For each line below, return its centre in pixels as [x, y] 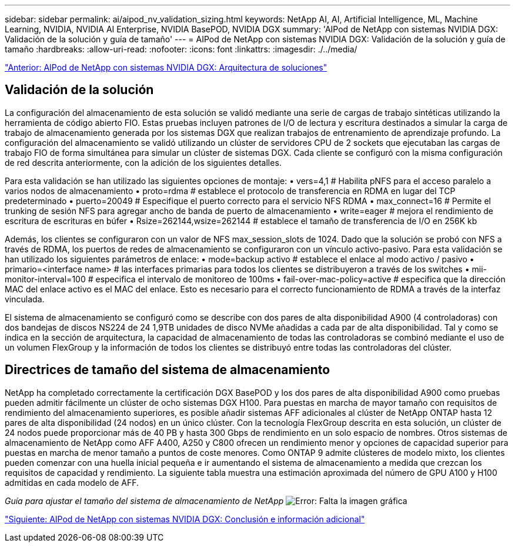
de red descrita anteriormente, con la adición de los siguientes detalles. [143, 162]
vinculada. [25, 299]
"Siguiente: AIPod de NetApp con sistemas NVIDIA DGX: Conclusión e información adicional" [185, 519]
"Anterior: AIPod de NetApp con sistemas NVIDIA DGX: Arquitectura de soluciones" [166, 67]
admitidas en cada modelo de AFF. [72, 482]
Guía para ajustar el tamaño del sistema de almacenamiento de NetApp [144, 501]
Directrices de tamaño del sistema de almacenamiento [168, 370]
